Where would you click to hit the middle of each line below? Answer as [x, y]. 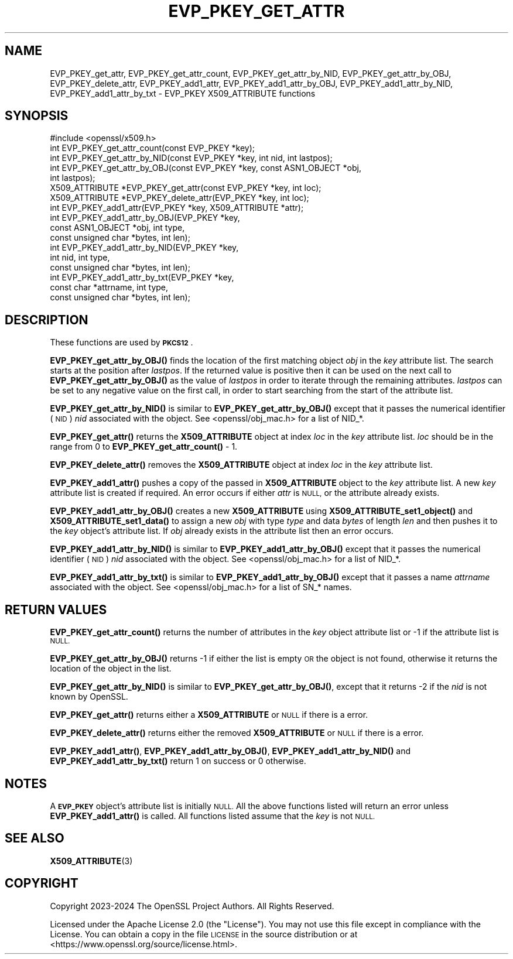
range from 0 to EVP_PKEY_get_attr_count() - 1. [144, 447]
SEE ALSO [35, 838]
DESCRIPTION [47, 320]
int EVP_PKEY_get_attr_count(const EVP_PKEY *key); [153, 148]
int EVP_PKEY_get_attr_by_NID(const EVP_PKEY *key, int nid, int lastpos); [191, 158]
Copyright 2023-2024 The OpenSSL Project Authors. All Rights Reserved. [192, 906]
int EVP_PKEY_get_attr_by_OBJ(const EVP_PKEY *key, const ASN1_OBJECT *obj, [206, 168]
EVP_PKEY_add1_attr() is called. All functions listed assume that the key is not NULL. [213, 816]
